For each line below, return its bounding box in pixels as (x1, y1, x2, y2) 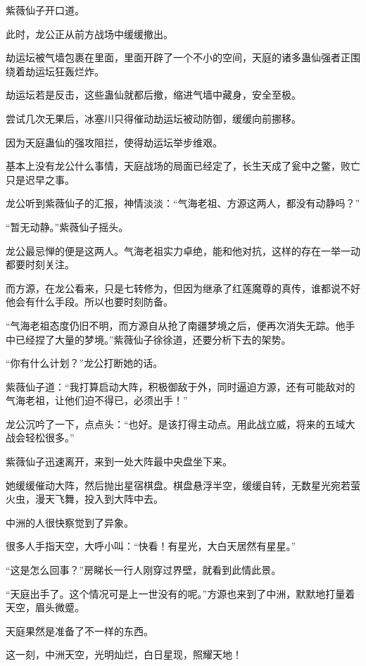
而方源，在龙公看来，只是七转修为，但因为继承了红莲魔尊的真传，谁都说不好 (6, 280, 360, 295)
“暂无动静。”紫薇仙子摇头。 (6, 219, 129, 234)
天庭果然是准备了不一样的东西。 (6, 623, 153, 638)
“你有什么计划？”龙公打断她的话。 (6, 356, 163, 370)
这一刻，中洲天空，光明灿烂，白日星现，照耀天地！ (6, 647, 242, 662)
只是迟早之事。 (6, 172, 75, 187)
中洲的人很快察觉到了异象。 (6, 515, 134, 529)
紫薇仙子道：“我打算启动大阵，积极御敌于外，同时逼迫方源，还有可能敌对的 (6, 379, 355, 394)
